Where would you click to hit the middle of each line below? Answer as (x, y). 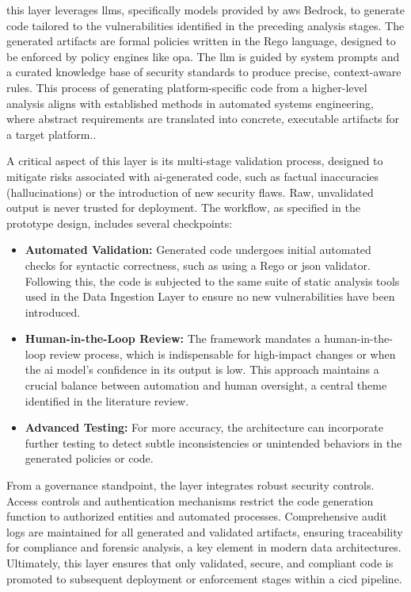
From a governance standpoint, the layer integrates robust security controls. (190, 485)
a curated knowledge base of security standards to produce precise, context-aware (204, 72)
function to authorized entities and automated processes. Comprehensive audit (197, 516)
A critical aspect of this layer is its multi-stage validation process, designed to (195, 161)
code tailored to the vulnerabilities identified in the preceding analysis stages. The (205, 25)
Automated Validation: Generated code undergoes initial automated (198, 250)
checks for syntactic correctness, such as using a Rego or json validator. (198, 265)
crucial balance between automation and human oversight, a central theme (206, 385)
